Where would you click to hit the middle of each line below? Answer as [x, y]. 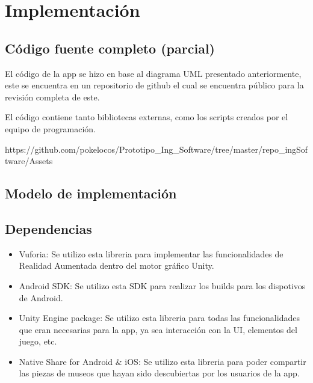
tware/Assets [29, 161]
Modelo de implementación [91, 193]
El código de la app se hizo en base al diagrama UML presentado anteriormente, [153, 73]
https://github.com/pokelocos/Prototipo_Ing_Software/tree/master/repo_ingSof [156, 149]
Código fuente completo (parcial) [110, 48]
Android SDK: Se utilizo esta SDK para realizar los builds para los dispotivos [162, 285]
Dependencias [48, 228]
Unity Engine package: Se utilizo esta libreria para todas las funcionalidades [159, 318]
